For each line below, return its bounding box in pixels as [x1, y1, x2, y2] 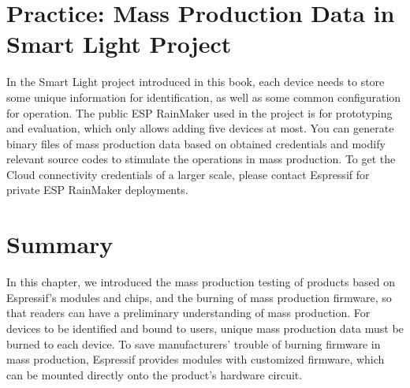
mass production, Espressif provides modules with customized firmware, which [6, 351, 385, 367]
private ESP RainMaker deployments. [6, 181, 188, 198]
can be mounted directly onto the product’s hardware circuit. [6, 366, 303, 382]
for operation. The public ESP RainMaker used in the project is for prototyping [6, 104, 393, 121]
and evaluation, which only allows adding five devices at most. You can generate [6, 120, 394, 136]
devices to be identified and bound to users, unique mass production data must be [6, 319, 404, 336]
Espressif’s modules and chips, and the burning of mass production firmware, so [6, 289, 392, 305]
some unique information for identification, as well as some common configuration [6, 88, 401, 105]
